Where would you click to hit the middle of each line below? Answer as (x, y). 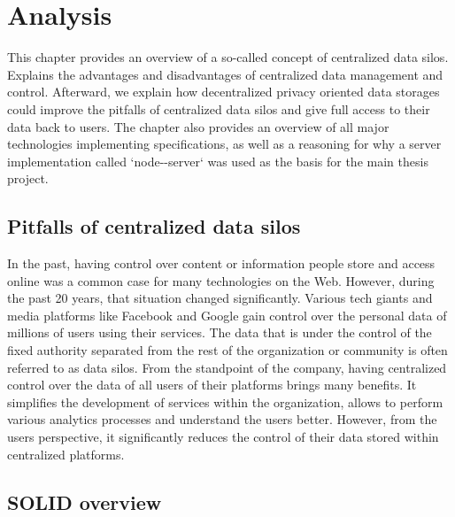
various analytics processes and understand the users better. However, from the (222, 419)
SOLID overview (85, 502)
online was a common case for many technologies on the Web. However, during (221, 280)
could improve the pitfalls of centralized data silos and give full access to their (219, 108)
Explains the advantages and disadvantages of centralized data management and (225, 74)
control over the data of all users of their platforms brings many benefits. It (212, 385)
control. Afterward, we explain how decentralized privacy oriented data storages (224, 92)
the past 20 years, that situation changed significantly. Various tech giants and (220, 298)
